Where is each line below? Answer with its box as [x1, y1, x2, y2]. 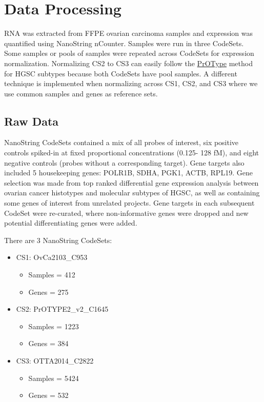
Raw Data [4, 113, 59, 129]
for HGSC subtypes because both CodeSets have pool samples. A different [4, 68, 237, 78]
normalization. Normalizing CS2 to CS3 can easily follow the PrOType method [4, 57, 253, 68]
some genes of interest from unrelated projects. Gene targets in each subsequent [4, 197, 255, 208]
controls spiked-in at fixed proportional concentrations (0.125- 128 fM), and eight [4, 147, 259, 158]
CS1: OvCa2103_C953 [16, 252, 88, 263]
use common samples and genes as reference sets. [4, 88, 158, 98]
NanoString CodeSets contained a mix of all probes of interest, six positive [4, 137, 239, 148]
